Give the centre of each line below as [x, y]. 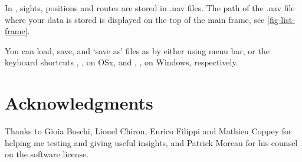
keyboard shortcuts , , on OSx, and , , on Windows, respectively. [122, 62]
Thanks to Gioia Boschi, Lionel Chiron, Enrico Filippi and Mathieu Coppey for [148, 131]
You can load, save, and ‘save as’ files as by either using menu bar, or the [137, 50]
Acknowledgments [79, 103]
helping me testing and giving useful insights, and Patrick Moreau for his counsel [151, 142]
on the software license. [47, 154]
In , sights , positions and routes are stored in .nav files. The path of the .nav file [150, 8]
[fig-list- [281, 19]
